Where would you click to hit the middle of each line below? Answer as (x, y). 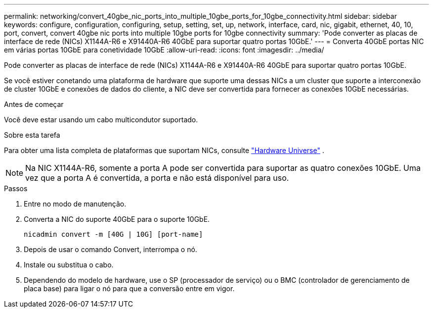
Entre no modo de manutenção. (75, 204)
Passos (16, 188)
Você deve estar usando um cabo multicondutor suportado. (101, 120)
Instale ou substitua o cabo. (69, 265)
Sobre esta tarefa (32, 135)
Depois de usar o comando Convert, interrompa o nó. (110, 249)
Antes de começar (34, 104)
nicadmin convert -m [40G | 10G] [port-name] (113, 234)
